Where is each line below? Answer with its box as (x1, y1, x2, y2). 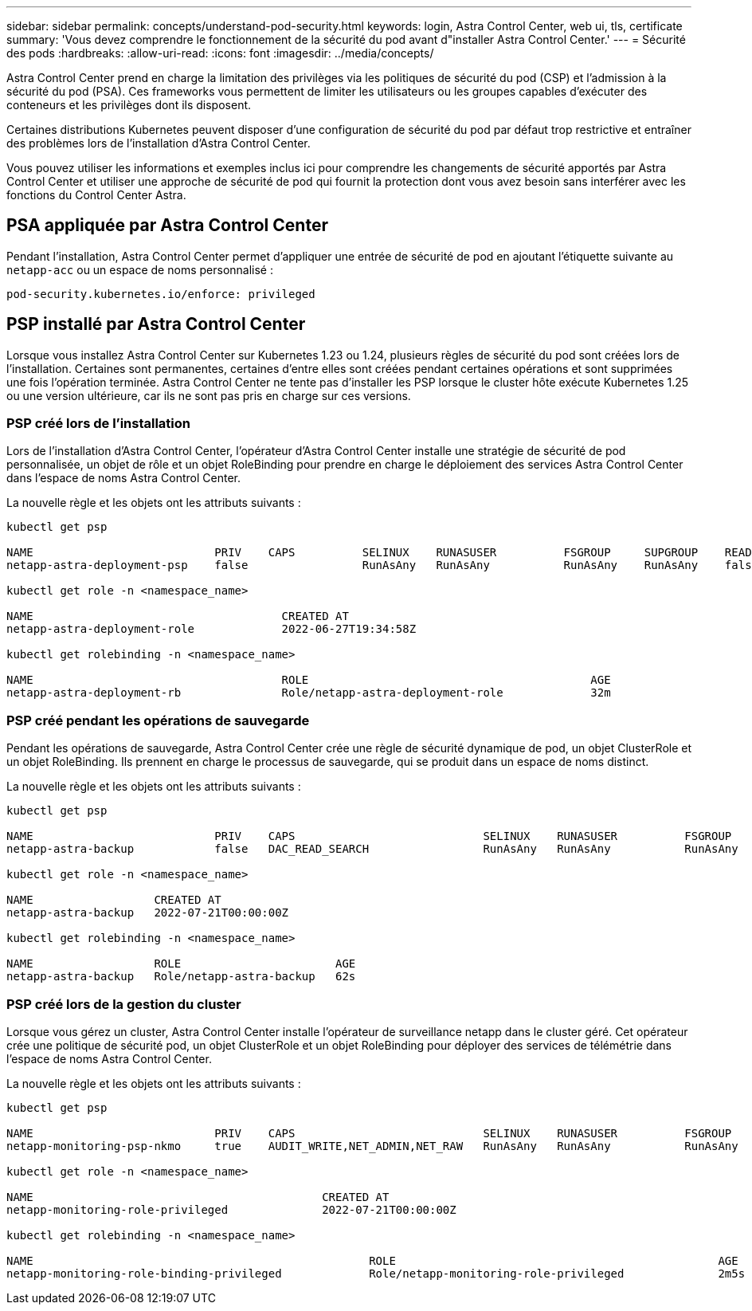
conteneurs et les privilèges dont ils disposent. (6, 98, 252, 112)
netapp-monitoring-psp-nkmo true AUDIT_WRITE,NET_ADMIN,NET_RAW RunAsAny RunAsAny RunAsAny (6, 1139, 738, 1152)
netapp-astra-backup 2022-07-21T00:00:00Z (6, 906, 289, 920)
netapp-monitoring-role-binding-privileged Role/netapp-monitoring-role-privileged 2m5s (6, 1266, 746, 1280)
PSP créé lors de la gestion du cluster (6, 995, 241, 1012)
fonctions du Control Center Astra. (6, 188, 186, 202)
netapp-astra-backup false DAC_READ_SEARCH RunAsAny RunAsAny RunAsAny (6, 842, 738, 856)
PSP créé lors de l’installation (6, 415, 191, 432)
